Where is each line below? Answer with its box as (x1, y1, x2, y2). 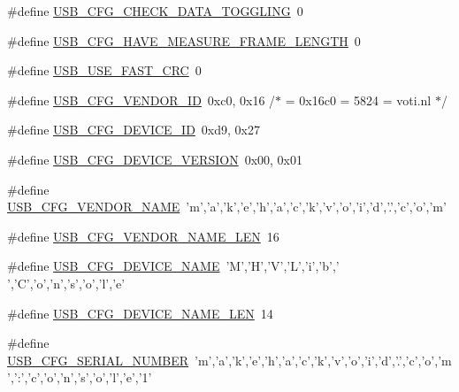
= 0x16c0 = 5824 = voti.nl (285, 90, 432, 109)
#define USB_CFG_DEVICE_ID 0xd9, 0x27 (7, 120, 260, 139)
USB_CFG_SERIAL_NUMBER (7, 350, 189, 369)
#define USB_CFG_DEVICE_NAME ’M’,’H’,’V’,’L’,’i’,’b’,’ (7, 257, 340, 275)
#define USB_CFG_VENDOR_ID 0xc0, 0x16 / (7, 90, 276, 109)
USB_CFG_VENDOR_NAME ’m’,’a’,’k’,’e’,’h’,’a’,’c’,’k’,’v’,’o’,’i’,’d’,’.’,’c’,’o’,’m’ (7, 197, 447, 216)
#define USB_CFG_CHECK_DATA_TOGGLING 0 (7, 2, 303, 19)
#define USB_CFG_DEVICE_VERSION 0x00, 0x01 (7, 150, 302, 168)
